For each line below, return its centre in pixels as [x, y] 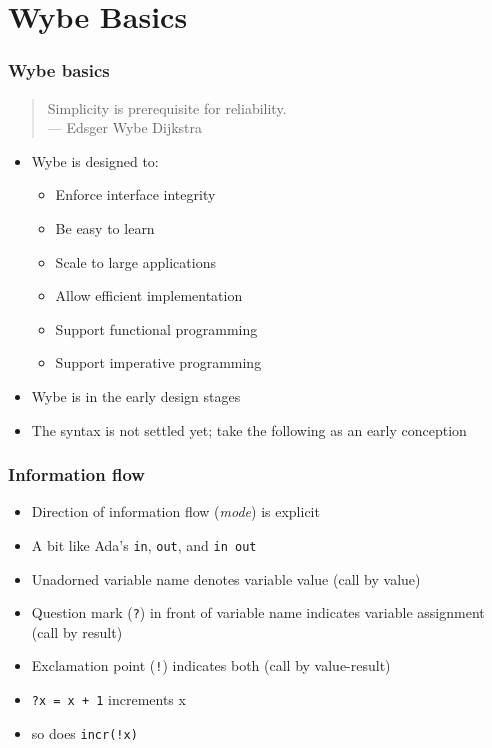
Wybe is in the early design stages [136, 395]
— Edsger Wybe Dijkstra [125, 127]
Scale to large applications [135, 261]
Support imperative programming [158, 362]
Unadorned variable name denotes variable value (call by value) [226, 578]
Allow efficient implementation [149, 295]
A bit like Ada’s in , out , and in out [144, 544]
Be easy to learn [105, 227]
